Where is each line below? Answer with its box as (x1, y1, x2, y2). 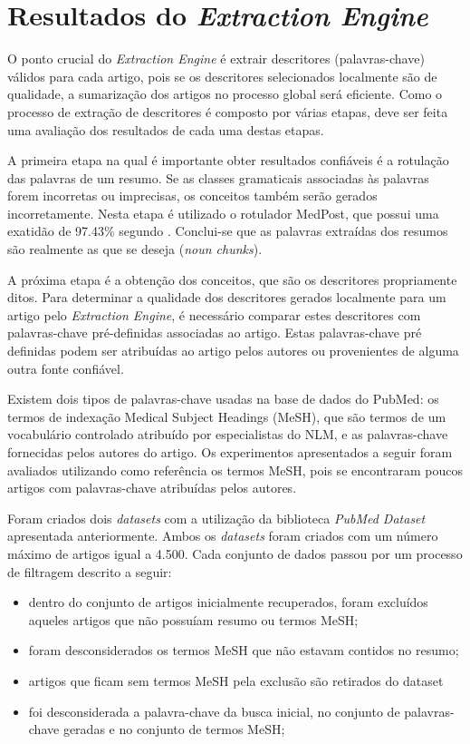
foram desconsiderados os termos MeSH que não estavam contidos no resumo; (28, 641, 459, 660)
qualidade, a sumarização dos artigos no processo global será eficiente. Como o (7, 84, 443, 103)
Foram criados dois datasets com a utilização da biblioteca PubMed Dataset (7, 508, 426, 527)
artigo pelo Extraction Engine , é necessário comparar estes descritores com (7, 305, 421, 324)
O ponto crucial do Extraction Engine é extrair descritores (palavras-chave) (7, 49, 425, 68)
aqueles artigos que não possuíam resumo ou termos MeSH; (28, 610, 359, 629)
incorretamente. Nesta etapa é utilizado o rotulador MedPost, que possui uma (7, 203, 439, 222)
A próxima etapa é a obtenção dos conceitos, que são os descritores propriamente (7, 269, 457, 289)
